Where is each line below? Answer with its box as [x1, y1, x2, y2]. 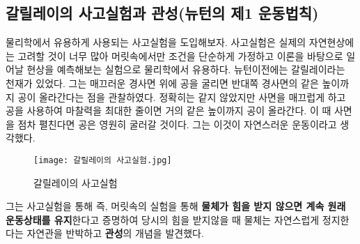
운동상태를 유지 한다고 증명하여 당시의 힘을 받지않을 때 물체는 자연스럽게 [6, 212, 320, 227]
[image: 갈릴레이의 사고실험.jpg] [33, 155, 172, 165]
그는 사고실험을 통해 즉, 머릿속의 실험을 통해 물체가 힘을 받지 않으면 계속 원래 [6, 199, 346, 213]
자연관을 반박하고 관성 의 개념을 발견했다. [26, 226, 204, 241]
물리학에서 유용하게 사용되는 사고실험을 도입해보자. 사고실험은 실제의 [6, 35, 306, 49]
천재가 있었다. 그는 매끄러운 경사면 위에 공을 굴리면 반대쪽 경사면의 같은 [6, 75, 319, 90]
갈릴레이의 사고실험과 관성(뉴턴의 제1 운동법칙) [6, 2, 319, 24]
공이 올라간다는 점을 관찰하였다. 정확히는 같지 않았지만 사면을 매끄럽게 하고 [17, 89, 346, 104]
